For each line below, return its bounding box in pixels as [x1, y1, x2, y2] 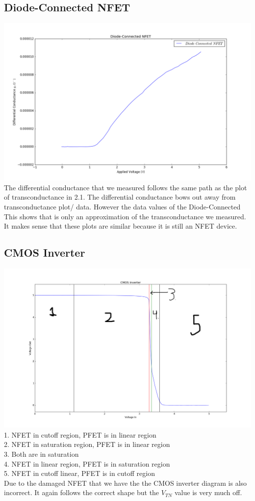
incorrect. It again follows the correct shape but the [4, 487, 159, 498]
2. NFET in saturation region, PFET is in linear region [4, 439, 170, 449]
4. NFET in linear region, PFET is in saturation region [4, 458, 170, 469]
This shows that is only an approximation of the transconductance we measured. [4, 211, 246, 221]
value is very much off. [174, 487, 242, 498]
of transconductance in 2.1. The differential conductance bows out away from [4, 192, 236, 202]
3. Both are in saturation [4, 449, 79, 459]
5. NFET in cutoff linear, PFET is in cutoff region [4, 468, 155, 478]
